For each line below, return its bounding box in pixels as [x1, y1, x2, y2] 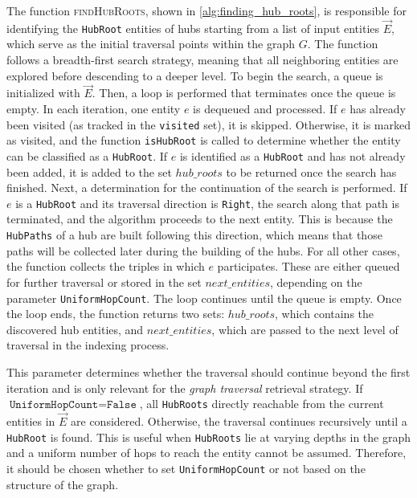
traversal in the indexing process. [6, 337, 170, 353]
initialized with [6, 84, 80, 101]
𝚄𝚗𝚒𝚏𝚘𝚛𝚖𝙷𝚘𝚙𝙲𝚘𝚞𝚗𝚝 [9, 399, 99, 411]
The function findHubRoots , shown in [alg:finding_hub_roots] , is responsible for [6, 2, 407, 18]
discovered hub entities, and [6, 320, 144, 337]
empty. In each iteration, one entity [6, 100, 181, 117]
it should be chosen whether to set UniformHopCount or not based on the [6, 459, 366, 476]
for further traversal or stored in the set [6, 273, 202, 290]
